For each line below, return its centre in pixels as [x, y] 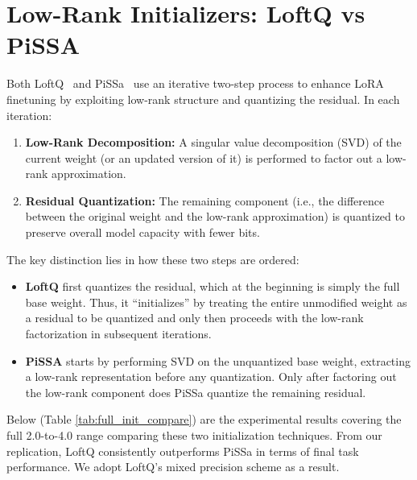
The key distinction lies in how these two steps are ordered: [153, 259]
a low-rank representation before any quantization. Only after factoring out [211, 377]
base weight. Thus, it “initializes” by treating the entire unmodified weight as [216, 302]
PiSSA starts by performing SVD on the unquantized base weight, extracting [218, 360]
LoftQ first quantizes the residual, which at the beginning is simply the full [213, 286]
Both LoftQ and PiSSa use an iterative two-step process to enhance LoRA [195, 83]
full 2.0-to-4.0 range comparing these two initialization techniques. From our [194, 435]
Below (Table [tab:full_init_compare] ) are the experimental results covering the [204, 419]
